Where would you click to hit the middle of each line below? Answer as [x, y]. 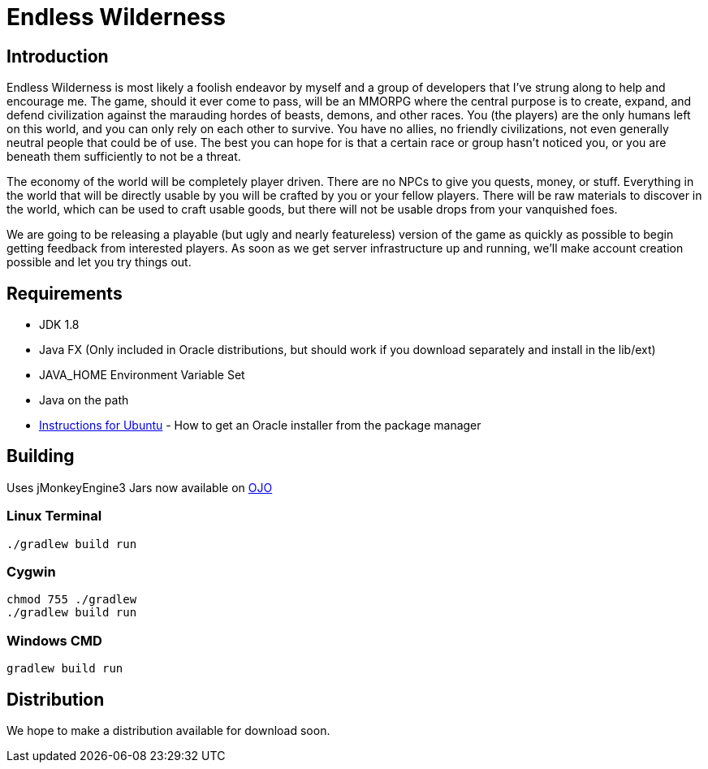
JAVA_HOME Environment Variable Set [142, 375]
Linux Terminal [54, 516]
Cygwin [31, 571]
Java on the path [84, 400]
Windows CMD [54, 640]
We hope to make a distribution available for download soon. [168, 730]
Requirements [65, 293]
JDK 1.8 [59, 325]
